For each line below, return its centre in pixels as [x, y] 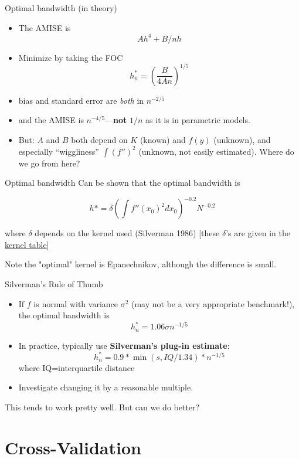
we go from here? [49, 163]
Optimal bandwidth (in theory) [61, 8]
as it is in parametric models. [198, 120]
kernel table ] [27, 244]
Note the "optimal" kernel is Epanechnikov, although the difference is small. [141, 264]
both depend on [99, 139]
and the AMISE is [51, 120]
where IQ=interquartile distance [77, 367]
